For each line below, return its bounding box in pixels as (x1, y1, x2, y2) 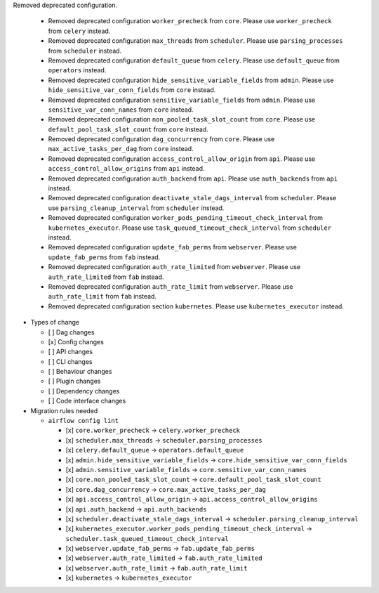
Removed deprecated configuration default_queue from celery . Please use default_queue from (48, 56, 340, 65)
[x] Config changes (48, 337, 105, 346)
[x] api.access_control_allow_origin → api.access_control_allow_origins (65, 495, 319, 504)
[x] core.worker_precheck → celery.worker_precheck (65, 426, 241, 435)
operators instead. (48, 66, 107, 74)
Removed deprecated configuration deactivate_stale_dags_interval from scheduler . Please (48, 194, 337, 202)
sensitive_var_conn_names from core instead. (48, 105, 194, 114)
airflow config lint (48, 417, 119, 425)
